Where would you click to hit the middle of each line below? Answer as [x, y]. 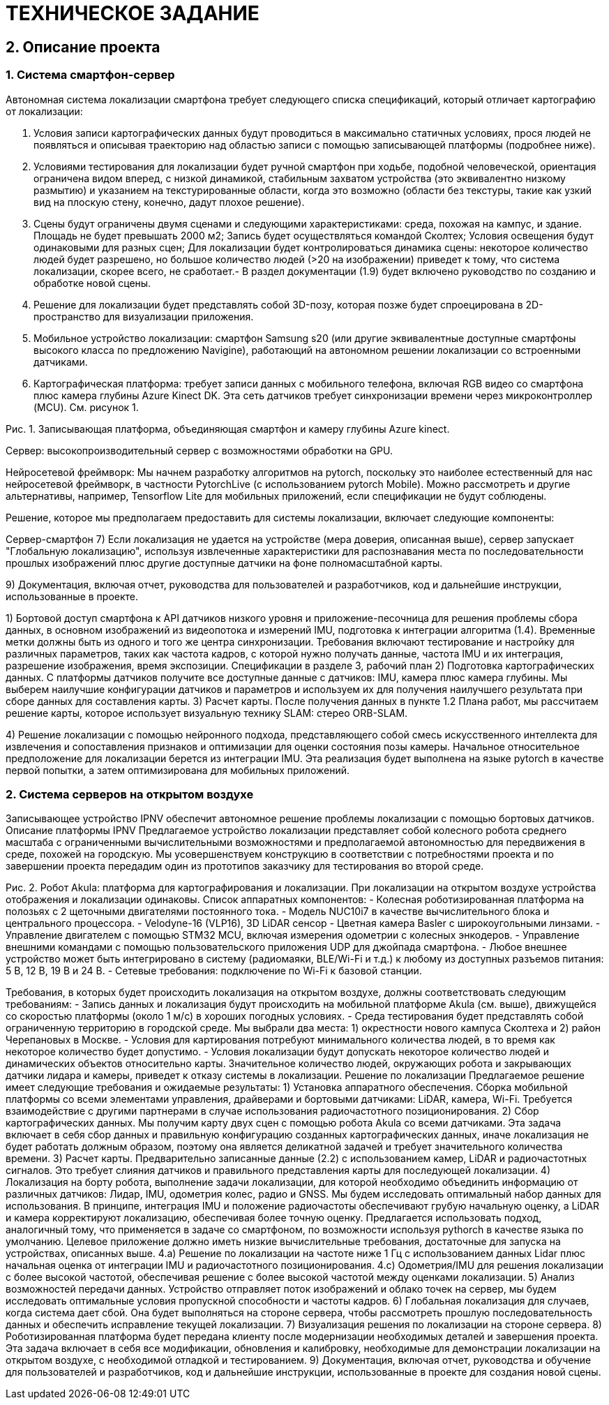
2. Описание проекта [83, 47]
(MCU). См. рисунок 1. [86, 407]
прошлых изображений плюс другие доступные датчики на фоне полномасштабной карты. [224, 563]
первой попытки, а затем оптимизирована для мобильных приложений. [178, 770]
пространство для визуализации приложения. [144, 316]
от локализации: [44, 111]
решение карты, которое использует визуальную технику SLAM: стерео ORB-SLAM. [207, 713]
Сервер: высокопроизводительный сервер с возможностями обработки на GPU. [200, 450]
